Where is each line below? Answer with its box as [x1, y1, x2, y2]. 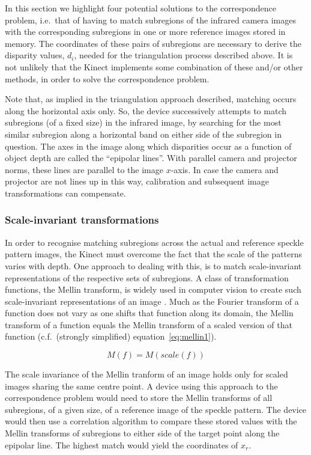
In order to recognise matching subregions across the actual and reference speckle [5, 236, 304, 248]
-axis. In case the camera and [171, 163, 279, 176]
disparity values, [5, 49, 65, 61]
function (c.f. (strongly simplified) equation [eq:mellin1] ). [5, 330, 217, 343]
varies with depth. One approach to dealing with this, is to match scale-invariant [5, 259, 302, 272]
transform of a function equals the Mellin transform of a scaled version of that [5, 318, 292, 331]
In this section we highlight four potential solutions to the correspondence [5, 2, 277, 14]
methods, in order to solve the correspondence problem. [5, 72, 210, 85]
